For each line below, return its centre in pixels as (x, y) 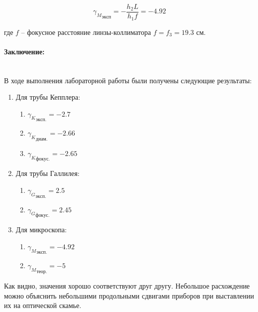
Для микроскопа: (41, 230)
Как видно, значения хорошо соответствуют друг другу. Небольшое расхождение (127, 286)
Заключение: (24, 51)
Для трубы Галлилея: (48, 173)
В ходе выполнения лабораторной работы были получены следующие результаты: (128, 80)
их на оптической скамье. (43, 305)
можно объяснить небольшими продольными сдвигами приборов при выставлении (129, 295)
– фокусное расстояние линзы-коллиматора (86, 32)
